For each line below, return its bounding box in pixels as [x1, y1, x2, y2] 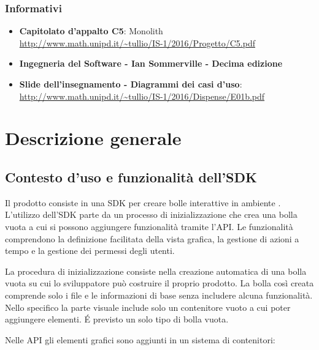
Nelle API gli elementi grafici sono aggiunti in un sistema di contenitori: [5, 333, 275, 346]
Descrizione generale [5, 125, 182, 151]
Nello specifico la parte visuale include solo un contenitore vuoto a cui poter [5, 300, 291, 313]
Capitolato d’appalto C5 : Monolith [19, 24, 163, 37]
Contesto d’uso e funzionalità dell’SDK [5, 167, 257, 186]
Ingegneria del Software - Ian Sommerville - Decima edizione [19, 57, 283, 70]
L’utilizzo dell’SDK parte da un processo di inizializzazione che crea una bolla [5, 208, 298, 221]
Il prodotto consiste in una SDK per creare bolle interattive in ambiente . [5, 196, 281, 209]
